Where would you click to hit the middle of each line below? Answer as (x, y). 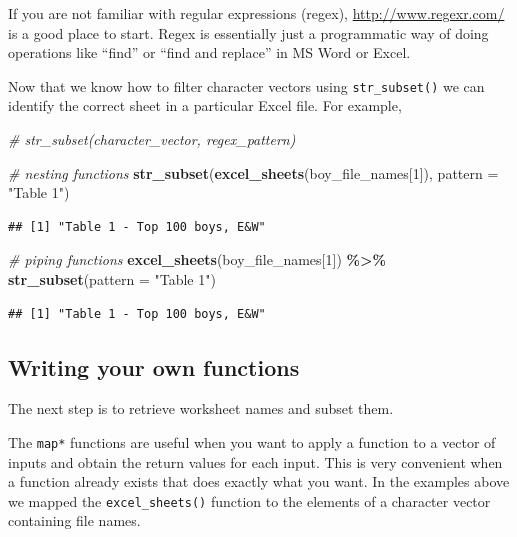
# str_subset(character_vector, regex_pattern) (152, 139)
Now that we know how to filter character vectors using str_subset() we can (246, 85)
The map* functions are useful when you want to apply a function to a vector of (252, 441)
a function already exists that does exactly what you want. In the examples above (259, 481)
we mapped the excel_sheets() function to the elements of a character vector (249, 500)
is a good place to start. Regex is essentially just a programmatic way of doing (248, 32)
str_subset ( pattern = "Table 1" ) (112, 279)
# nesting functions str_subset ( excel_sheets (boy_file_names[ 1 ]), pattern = (253, 172)
